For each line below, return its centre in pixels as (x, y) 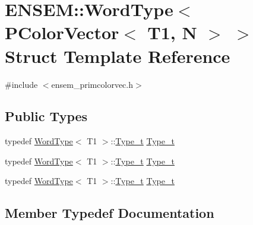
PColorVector (62, 32)
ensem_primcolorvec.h (92, 84)
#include (21, 84)
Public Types (46, 116)
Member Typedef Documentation (110, 213)
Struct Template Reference (118, 56)
